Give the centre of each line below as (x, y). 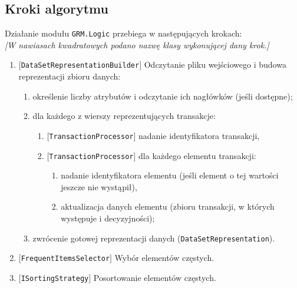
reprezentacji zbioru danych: (70, 76)
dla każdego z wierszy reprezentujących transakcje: (124, 116)
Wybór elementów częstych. (164, 258)
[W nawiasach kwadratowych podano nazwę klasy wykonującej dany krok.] (137, 44)
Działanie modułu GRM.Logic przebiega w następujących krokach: (123, 33)
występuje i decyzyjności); (108, 218)
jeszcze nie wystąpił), (99, 186)
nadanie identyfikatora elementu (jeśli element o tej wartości (170, 175)
